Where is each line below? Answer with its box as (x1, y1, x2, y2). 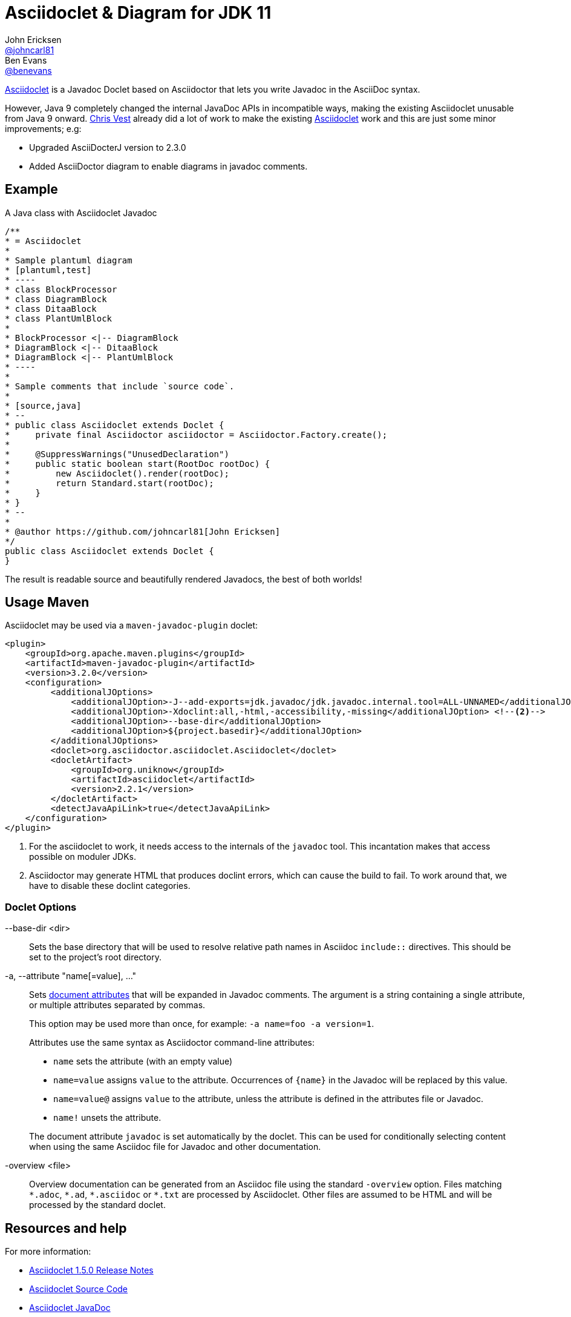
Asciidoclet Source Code (29, 1284, 128, 1295)
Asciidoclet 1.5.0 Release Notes (29, 1265, 154, 1276)
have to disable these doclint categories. (29, 880, 191, 891)
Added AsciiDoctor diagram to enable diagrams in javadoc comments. (29, 160, 308, 171)
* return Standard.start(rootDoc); (5, 478, 214, 488)
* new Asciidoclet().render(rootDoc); (5, 468, 229, 478)
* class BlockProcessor (5, 284, 117, 294)
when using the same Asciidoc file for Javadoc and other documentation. (29, 1141, 321, 1152)
